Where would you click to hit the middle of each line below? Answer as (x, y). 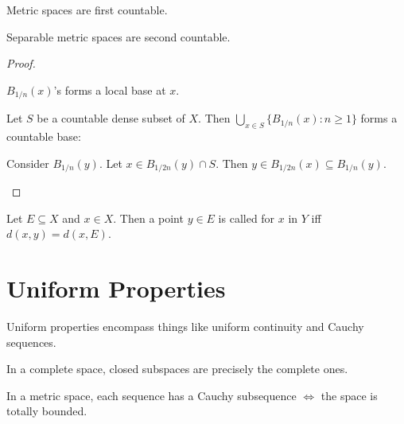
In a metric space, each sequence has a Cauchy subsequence (151, 395)
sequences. (31, 342)
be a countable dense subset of (111, 118)
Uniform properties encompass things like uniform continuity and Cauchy (185, 326)
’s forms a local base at (110, 89)
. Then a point (148, 218)
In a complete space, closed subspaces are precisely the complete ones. (177, 369)
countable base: (44, 136)
